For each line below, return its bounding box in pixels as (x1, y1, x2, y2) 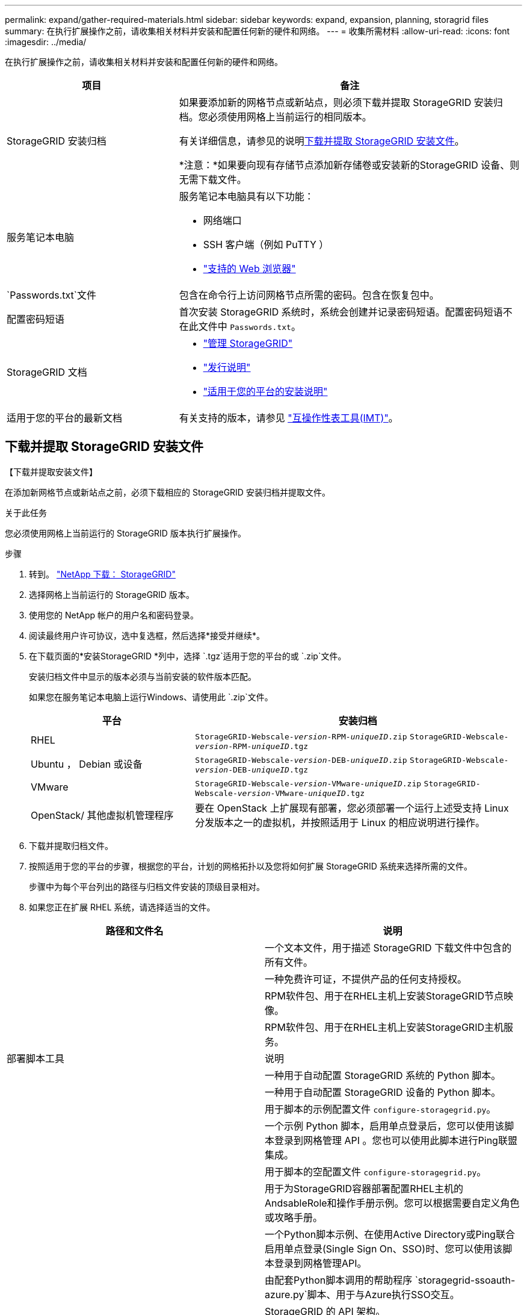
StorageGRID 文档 (7, 366, 87, 378)
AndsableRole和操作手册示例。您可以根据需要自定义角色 (265, 1196, 520, 1209)
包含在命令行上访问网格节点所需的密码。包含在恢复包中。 (179, 289, 439, 301)
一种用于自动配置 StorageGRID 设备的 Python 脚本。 (265, 1086, 501, 1098)
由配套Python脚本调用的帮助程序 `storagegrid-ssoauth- (265, 1273, 516, 1286)
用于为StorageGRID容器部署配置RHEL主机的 (265, 1182, 464, 1195)
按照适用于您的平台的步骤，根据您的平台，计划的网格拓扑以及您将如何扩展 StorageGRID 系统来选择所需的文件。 (29, 860, 472, 871)
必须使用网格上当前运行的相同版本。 (208, 111, 372, 123)
